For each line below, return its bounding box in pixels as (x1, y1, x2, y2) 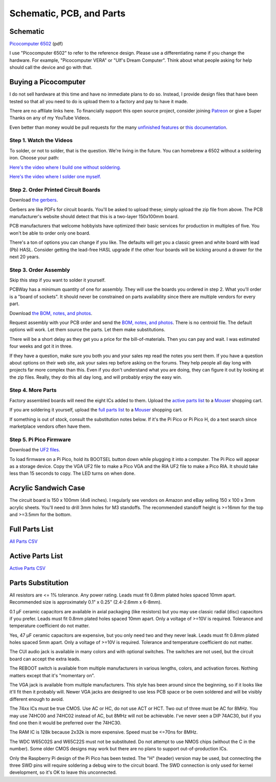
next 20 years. (9, 254, 40, 260)
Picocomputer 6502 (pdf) (9, 41, 63, 47)
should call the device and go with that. (9, 64, 93, 71)
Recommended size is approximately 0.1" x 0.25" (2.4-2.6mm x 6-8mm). (9, 599, 162, 605)
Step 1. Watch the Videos (9, 137, 73, 144)
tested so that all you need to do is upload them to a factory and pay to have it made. (9, 98, 189, 104)
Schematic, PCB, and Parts (9, 8, 126, 19)
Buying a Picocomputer (9, 78, 86, 86)
